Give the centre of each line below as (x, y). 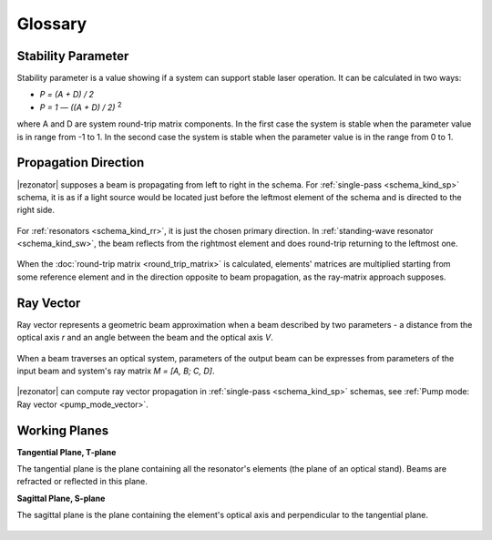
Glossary (52, 24)
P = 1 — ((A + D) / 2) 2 (81, 107)
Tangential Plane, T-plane (67, 452)
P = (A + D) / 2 (67, 95)
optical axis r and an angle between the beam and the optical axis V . (145, 338)
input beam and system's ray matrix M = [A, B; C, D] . (116, 371)
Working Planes (63, 430)
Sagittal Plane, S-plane (61, 498)
